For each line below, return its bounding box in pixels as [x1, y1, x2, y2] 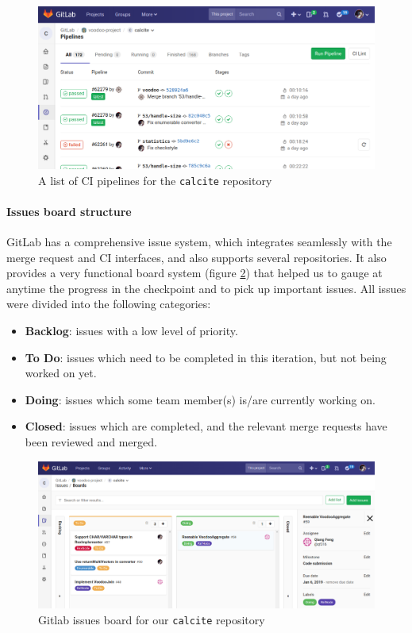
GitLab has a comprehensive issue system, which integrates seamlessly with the [6, 234, 392, 249]
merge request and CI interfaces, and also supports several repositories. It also [6, 249, 387, 265]
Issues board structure [6, 203, 132, 219]
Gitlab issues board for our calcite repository [38, 611, 265, 627]
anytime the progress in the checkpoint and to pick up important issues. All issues [6, 280, 406, 296]
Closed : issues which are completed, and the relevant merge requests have [25, 418, 387, 434]
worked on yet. [25, 365, 97, 381]
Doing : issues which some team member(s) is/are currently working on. [25, 391, 375, 407]
